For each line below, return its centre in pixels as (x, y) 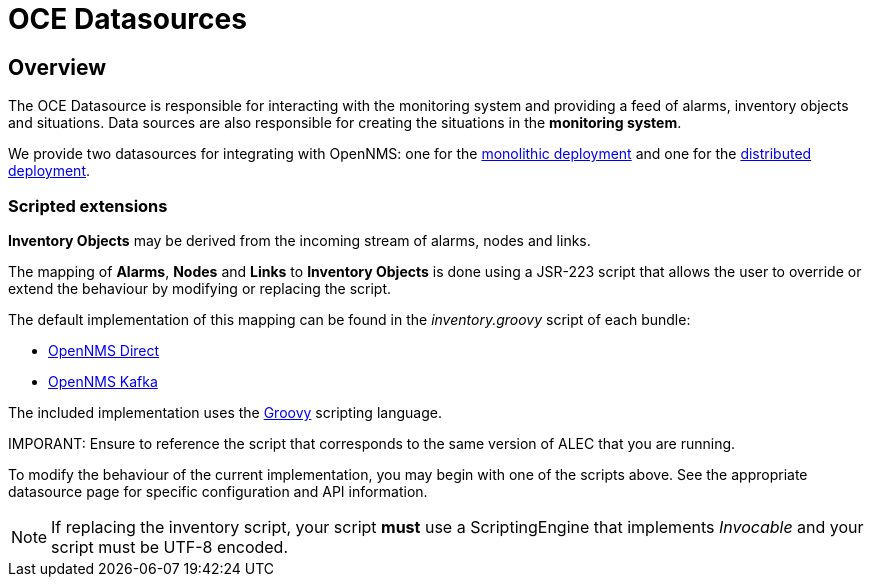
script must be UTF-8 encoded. (169, 546)
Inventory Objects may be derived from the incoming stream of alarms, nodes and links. (299, 240)
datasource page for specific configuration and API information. (218, 491)
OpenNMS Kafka (103, 381)
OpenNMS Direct (104, 350)
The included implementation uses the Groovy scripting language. (225, 412)
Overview (57, 67)
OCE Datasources (127, 19)
